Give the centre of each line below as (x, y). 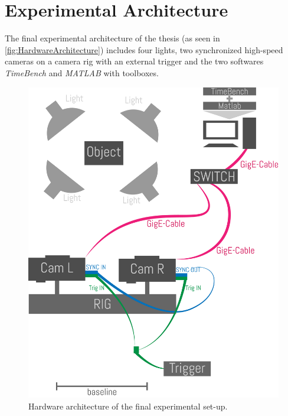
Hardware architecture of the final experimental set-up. (128, 406)
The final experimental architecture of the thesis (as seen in (112, 38)
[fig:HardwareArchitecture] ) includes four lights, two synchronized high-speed (144, 49)
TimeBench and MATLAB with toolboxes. (82, 72)
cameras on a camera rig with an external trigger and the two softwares (134, 61)
